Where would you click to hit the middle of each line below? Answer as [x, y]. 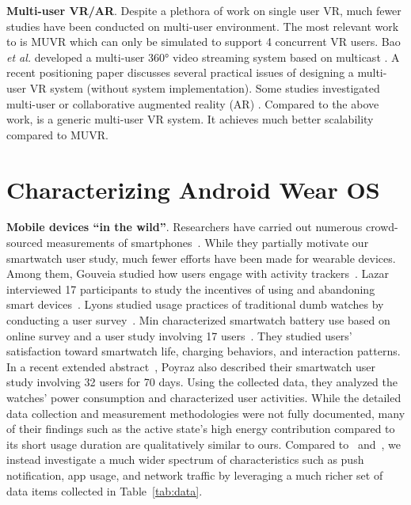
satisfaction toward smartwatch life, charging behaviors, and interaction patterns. [204, 351]
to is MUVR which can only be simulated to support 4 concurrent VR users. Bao [204, 42]
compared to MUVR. [57, 134]
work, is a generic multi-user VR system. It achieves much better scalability [190, 119]
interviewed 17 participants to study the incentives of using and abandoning [191, 289]
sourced [25, 243]
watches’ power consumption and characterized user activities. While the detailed [204, 397]
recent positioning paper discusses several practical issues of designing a [180, 72]
